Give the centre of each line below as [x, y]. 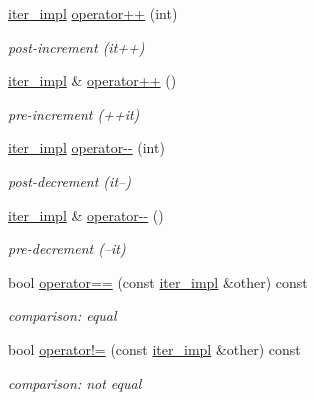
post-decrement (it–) [69, 180]
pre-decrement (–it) [67, 248]
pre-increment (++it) [74, 113]
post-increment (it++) [76, 46]
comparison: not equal [75, 382]
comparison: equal [62, 315]
